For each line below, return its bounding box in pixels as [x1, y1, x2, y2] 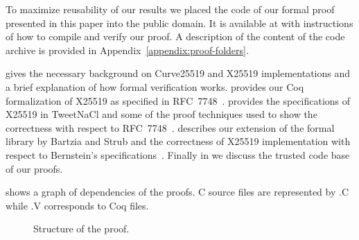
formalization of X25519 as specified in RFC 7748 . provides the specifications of [6, 93, 351, 108]
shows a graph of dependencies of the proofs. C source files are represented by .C [6, 185, 349, 199]
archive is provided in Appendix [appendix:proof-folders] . [6, 42, 249, 57]
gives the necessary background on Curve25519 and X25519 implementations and [6, 66, 351, 80]
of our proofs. [6, 161, 63, 175]
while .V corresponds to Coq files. [6, 198, 149, 212]
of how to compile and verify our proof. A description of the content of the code [6, 29, 345, 44]
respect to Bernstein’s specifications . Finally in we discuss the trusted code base [6, 147, 350, 162]
